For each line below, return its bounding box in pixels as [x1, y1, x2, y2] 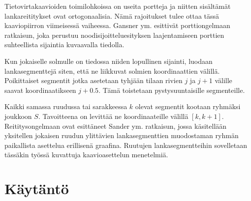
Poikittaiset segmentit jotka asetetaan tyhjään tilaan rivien [4, 75, 183, 86]
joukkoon [4, 111, 32, 121]
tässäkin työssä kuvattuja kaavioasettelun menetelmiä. [4, 149, 168, 160]
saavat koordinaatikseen [4, 85, 76, 95]
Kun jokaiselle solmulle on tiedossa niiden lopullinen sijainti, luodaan [4, 56, 213, 66]
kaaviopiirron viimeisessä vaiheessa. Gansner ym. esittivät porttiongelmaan [4, 20, 230, 30]
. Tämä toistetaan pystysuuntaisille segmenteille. [98, 85, 245, 95]
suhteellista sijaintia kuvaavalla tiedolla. [4, 39, 125, 50]
